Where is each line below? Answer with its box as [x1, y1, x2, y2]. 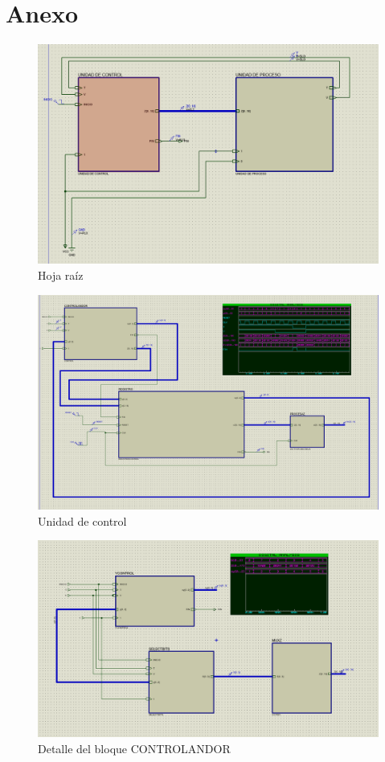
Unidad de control [38, 512, 127, 529]
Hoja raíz [38, 267, 84, 283]
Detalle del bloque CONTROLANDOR [38, 739, 231, 756]
